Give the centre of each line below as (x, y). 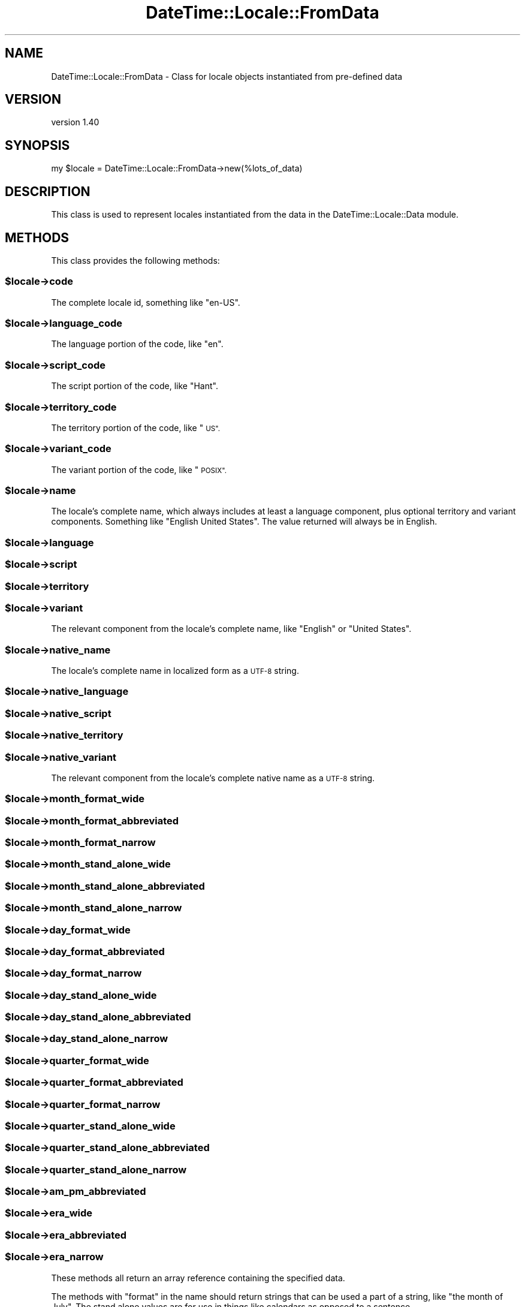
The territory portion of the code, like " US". (136, 427)
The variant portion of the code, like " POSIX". (139, 469)
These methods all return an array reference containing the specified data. (198, 1278)
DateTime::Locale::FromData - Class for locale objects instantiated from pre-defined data (227, 76)
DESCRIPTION (48, 191)
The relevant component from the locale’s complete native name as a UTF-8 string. (213, 778)
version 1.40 (75, 122)
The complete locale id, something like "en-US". (146, 302)
